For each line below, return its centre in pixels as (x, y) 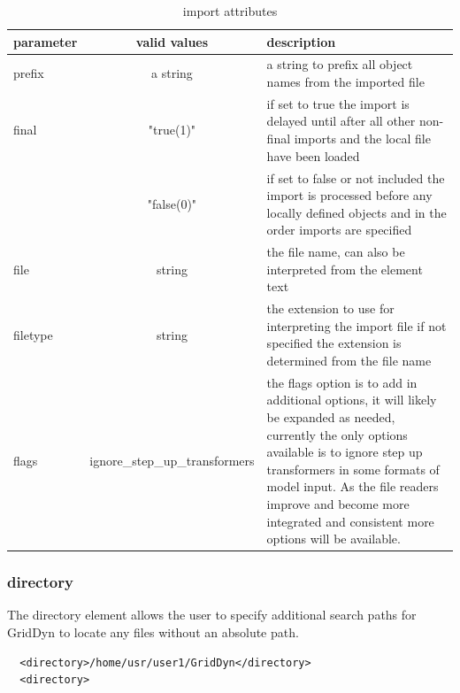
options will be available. (333, 539)
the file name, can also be (336, 252)
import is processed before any (349, 195)
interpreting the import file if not (356, 325)
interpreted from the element (345, 269)
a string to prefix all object (340, 64)
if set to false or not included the (356, 177)
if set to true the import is (338, 103)
